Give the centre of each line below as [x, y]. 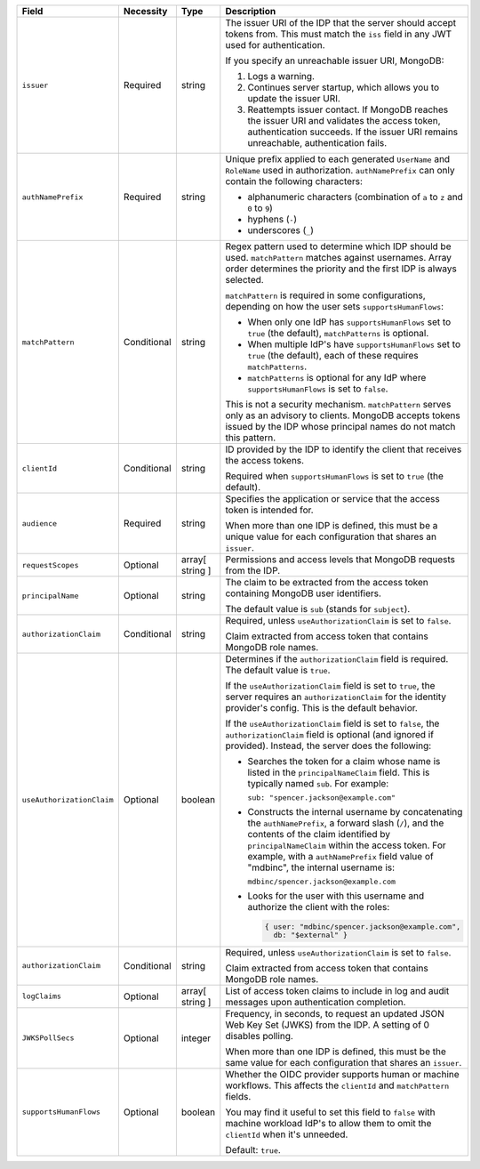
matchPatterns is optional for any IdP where [337, 378]
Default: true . [253, 1149]
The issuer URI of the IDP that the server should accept [341, 23]
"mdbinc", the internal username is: [321, 867]
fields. [238, 1096]
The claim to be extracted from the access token [327, 582]
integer [196, 1038]
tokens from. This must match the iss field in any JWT [339, 34]
